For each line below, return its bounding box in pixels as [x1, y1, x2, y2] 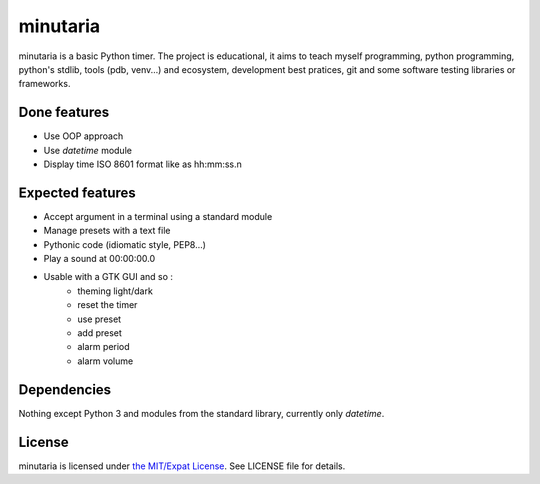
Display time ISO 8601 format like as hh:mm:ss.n [43, 158, 242, 170]
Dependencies [18, 381, 112, 398]
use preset [77, 313, 122, 325]
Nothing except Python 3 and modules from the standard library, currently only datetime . [18, 407, 385, 419]
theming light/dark [77, 285, 154, 297]
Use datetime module [43, 144, 132, 156]
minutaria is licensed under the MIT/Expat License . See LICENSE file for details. [18, 460, 346, 472]
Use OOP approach [43, 130, 124, 142]
